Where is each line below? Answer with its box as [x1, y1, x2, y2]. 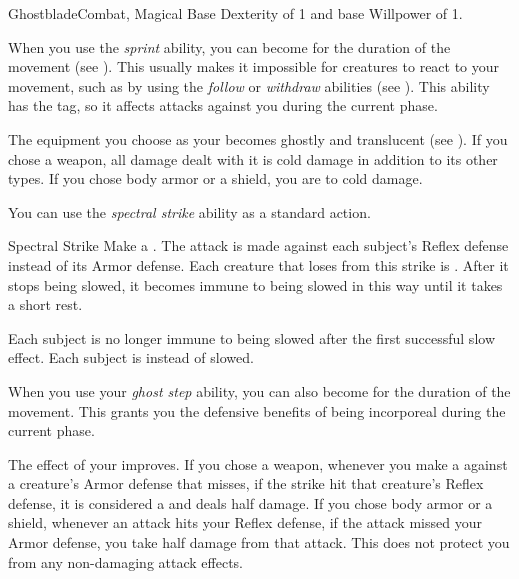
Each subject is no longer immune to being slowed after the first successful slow [8, 327, 495, 348]
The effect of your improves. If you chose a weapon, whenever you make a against [8, 453, 508, 474]
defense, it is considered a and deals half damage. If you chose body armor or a [8, 492, 493, 513]
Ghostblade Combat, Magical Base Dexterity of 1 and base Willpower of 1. [8, 3, 463, 23]
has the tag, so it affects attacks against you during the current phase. [8, 95, 438, 116]
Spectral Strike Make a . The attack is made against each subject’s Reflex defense [8, 235, 509, 256]
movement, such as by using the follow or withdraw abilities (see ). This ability [8, 75, 490, 96]
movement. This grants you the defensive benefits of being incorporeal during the [8, 400, 506, 421]
